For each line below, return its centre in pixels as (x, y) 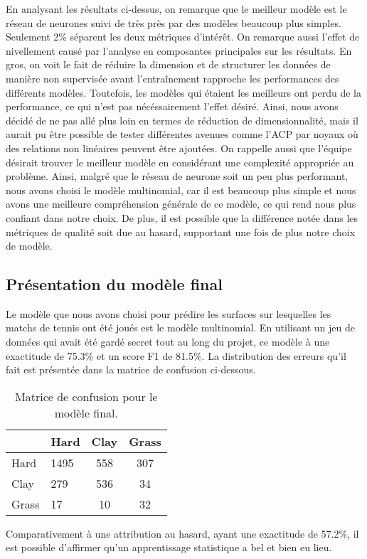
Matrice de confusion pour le (86, 396)
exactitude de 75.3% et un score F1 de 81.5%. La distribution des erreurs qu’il (176, 355)
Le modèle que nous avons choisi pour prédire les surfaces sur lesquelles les (169, 313)
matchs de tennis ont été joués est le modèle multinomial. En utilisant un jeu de (180, 328)
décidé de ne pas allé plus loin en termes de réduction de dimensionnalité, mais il (182, 120)
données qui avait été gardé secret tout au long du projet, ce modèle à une (168, 342)
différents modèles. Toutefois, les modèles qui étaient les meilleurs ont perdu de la (183, 92)
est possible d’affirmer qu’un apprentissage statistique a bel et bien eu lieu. (169, 547)
